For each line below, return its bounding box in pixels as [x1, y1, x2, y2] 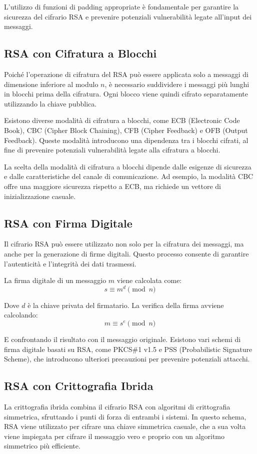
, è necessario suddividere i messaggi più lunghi [104, 78, 249, 89]
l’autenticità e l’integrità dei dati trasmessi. [4, 258, 136, 268]
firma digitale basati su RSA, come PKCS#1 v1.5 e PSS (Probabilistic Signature [4, 343, 252, 354]
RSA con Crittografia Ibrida [4, 378, 153, 393]
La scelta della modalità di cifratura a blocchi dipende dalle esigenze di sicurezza [4, 161, 251, 171]
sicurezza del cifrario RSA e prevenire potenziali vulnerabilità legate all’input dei [4, 11, 252, 21]
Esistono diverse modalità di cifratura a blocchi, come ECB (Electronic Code [4, 115, 240, 125]
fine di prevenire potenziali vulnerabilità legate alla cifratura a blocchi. [4, 144, 220, 155]
